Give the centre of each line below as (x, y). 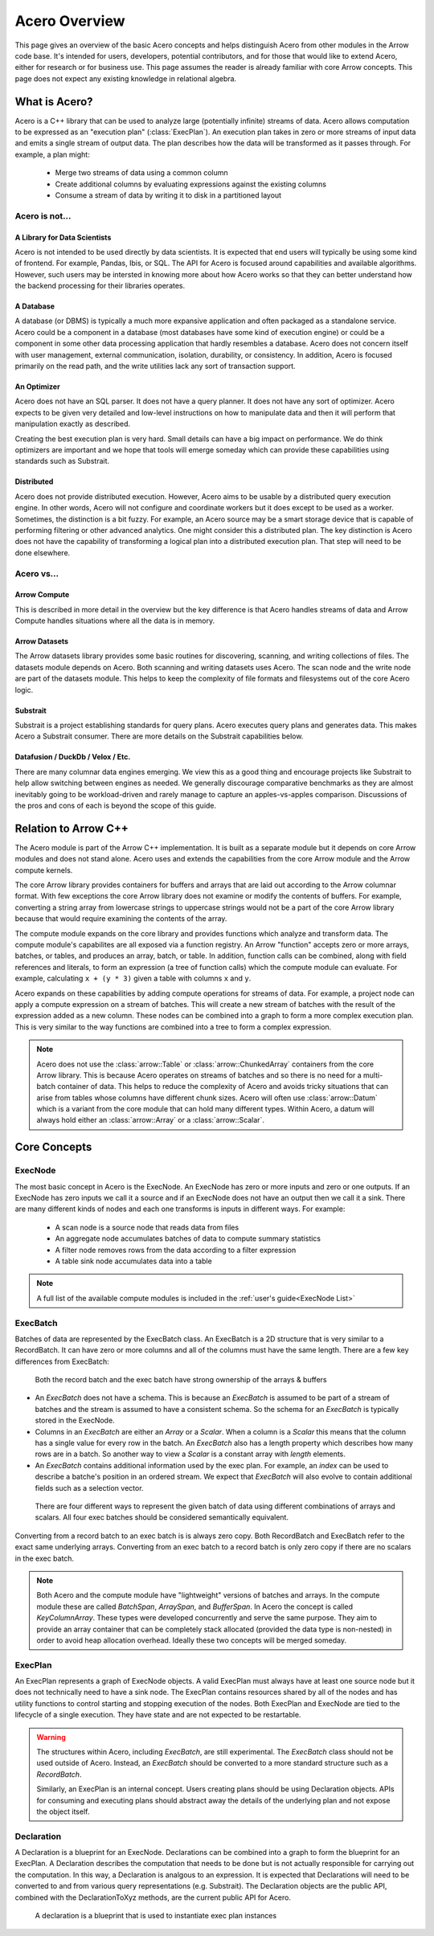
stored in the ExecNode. (75, 1420)
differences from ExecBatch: (62, 1361)
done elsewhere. (43, 553)
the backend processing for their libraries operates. (100, 286)
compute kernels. (44, 870)
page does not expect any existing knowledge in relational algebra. (126, 78)
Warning (51, 1737)
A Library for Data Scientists (63, 237)
